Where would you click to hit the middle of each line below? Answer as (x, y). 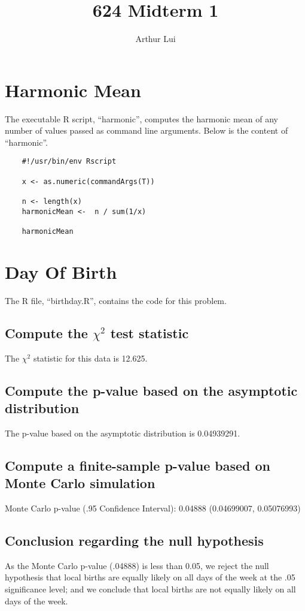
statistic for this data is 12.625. (90, 358)
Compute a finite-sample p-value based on (138, 465)
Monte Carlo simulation (80, 483)
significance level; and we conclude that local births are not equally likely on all (150, 589)
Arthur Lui (155, 39)
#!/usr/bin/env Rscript (69, 162)
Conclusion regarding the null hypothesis (134, 540)
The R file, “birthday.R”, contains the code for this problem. (116, 300)
